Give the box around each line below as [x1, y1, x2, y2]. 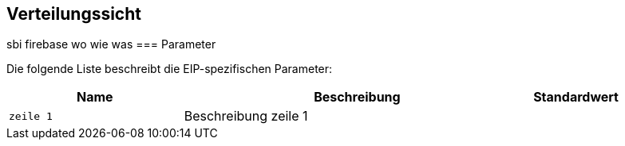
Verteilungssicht [6, 4, 141, 24]
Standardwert [533, 89, 619, 106]
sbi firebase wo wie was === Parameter [6, 37, 216, 52]
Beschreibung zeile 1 [184, 108, 308, 125]
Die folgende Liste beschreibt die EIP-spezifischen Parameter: [6, 62, 333, 76]
